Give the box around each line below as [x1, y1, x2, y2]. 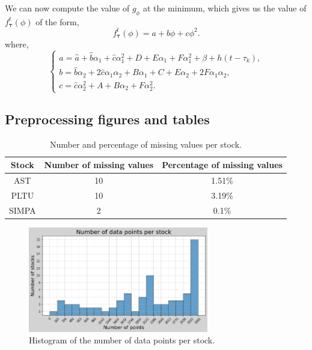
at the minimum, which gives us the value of [142, 2, 307, 14]
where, [5, 37, 29, 50]
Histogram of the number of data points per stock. [29, 334, 215, 346]
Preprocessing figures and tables [5, 109, 210, 128]
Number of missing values [44, 158, 154, 171]
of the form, [35, 15, 79, 28]
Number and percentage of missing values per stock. [50, 137, 242, 150]
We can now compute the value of [5, 2, 130, 14]
